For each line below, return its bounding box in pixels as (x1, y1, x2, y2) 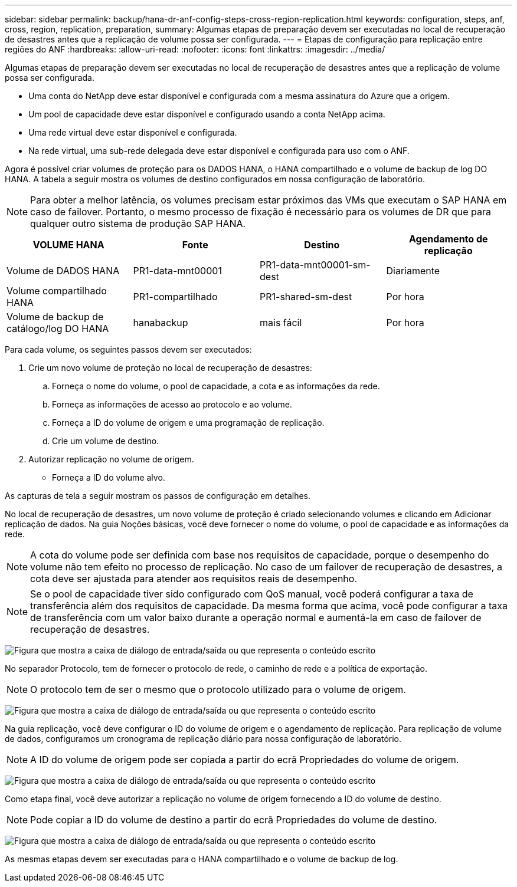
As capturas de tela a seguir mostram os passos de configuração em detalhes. (5, 491, 310, 501)
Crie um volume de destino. (52, 436, 159, 446)
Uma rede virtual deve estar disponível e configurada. (28, 127, 237, 137)
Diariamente (386, 265, 440, 277)
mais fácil (260, 317, 302, 328)
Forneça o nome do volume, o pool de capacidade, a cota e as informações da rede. (52, 381, 380, 391)
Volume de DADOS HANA (6, 265, 120, 277)
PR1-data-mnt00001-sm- (260, 259, 371, 271)
